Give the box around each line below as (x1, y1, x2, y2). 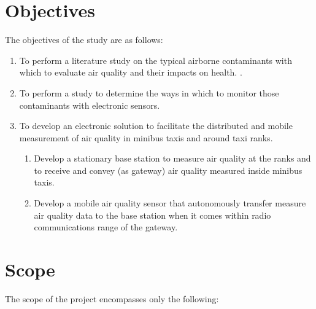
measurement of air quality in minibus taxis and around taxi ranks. (19, 131, 273, 144)
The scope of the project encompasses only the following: (5, 292, 219, 305)
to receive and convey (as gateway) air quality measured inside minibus (34, 163, 303, 176)
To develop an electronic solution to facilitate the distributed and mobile (19, 119, 293, 132)
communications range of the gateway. (34, 221, 178, 233)
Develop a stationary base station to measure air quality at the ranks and (34, 152, 311, 165)
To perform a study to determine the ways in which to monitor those (19, 86, 279, 99)
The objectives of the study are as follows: (5, 33, 163, 46)
